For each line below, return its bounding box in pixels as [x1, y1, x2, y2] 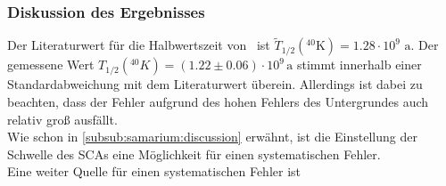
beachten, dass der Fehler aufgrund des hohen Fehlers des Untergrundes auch [7, 93, 429, 111]
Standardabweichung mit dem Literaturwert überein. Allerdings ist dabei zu [7, 75, 423, 93]
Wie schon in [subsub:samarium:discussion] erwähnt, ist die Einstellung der [7, 127, 417, 146]
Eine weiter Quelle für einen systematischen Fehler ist [7, 162, 301, 181]
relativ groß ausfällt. [7, 109, 118, 128]
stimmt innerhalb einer [296, 55, 422, 74]
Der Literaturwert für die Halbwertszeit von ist [7, 36, 270, 54]
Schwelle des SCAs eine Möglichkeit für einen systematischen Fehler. [7, 144, 381, 163]
